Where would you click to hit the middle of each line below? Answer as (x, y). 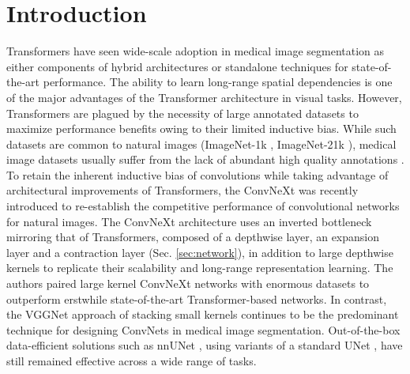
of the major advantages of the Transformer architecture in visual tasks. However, (204, 97)
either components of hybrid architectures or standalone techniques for (177, 66)
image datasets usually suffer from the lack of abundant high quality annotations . (205, 159)
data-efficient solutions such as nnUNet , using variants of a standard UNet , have (205, 345)
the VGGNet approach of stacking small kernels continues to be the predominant (203, 314)
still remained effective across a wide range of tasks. (132, 361)
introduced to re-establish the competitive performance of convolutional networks (203, 206)
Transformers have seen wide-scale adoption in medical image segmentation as (196, 51)
